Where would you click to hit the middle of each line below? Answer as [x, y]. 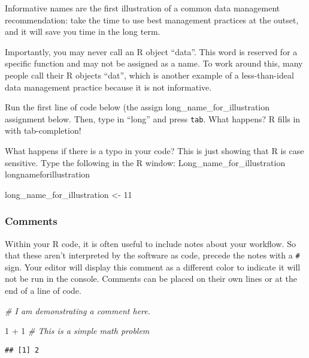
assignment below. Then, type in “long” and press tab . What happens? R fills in [153, 118]
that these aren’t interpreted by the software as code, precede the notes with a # [152, 255]
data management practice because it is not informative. [108, 87]
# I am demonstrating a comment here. [78, 310]
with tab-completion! [43, 130]
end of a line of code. [43, 291]
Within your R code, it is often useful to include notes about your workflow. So [150, 243]
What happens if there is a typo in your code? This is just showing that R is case [154, 151]
